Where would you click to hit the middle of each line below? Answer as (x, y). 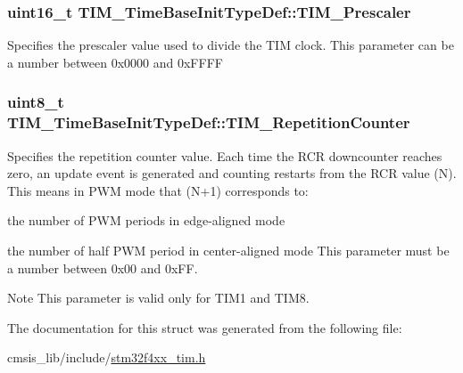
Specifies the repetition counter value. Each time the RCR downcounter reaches (225, 155)
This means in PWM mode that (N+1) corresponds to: (158, 190)
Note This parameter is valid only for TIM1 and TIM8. (158, 298)
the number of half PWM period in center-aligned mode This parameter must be (228, 250)
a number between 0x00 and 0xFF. (103, 268)
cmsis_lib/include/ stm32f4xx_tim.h (107, 357)
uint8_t (36, 102)
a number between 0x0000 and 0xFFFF (115, 62)
